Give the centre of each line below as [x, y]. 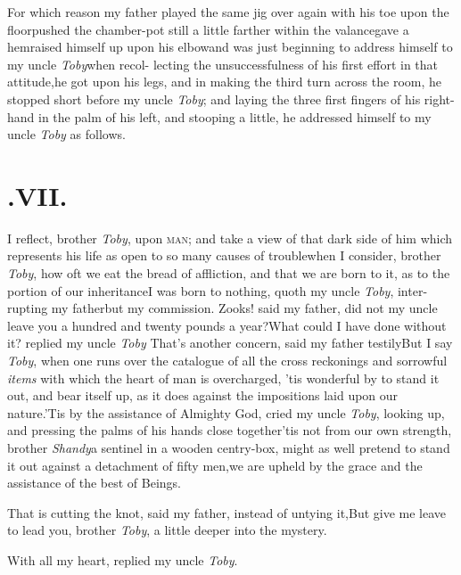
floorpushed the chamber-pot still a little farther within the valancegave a [208, 29]
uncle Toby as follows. [66, 134]
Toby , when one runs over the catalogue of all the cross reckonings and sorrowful [227, 361]
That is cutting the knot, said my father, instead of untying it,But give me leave [227, 512]
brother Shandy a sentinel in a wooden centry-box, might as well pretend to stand [229, 448]
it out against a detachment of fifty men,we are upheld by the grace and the [215, 465]
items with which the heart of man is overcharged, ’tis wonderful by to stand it [223, 378]
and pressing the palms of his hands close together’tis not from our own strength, [230, 430]
